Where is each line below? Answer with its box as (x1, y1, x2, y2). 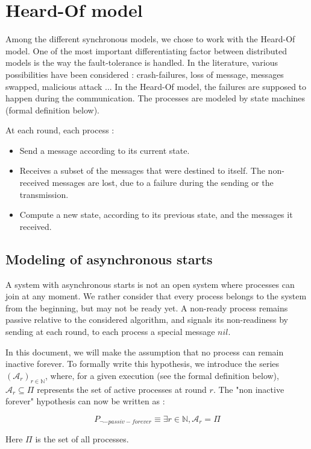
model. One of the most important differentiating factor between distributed (5, 44, 287, 57)
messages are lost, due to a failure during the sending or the (52, 176, 274, 189)
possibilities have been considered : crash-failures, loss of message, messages (5, 68, 284, 80)
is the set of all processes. (35, 433, 129, 445)
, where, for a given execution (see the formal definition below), (45, 369, 279, 381)
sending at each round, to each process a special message (5, 325, 215, 338)
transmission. (19, 188, 69, 200)
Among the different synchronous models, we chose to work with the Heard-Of (5, 33, 295, 45)
